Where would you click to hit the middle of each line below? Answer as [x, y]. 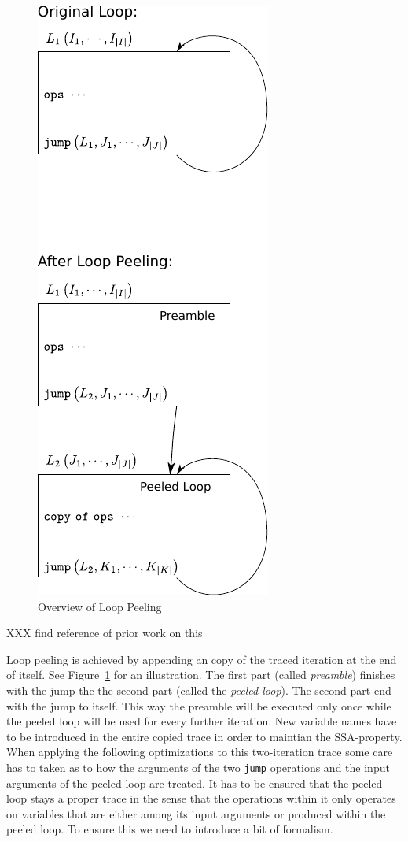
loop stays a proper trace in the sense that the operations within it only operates [201, 798]
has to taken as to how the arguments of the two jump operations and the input [198, 767]
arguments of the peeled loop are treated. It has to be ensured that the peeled [195, 783]
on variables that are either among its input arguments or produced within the [196, 813]
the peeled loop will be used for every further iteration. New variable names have [202, 721]
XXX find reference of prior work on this [105, 633]
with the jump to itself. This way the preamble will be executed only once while [199, 705]
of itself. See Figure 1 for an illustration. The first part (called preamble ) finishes [201, 675]
